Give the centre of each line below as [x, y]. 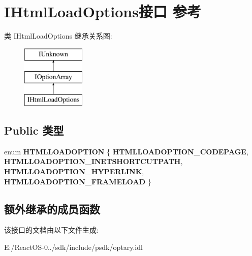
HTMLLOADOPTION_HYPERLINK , [74, 171]
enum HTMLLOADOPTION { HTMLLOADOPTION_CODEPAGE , [126, 151]
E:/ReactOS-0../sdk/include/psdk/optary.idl [73, 247]
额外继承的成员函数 [52, 209]
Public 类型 [34, 130]
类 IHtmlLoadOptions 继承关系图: [58, 36]
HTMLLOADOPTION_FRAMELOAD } [78, 181]
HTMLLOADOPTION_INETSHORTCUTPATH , [93, 161]
